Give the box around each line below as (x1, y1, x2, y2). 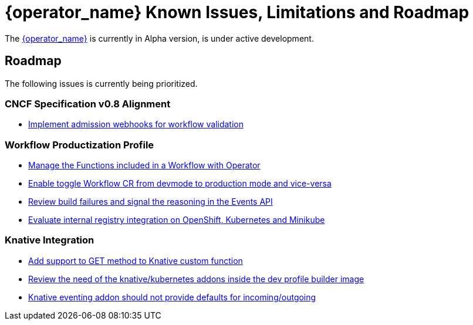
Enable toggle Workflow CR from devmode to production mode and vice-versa (28, 178, 332, 189)
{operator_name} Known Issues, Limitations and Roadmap (5, 2, 469, 22)
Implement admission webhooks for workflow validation (28, 119, 244, 130)
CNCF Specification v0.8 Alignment (5, 97, 171, 110)
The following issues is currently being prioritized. (5, 78, 198, 89)
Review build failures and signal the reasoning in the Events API (28, 197, 273, 207)
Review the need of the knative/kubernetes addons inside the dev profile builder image (28, 273, 364, 284)
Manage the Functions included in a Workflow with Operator (28, 160, 261, 171)
